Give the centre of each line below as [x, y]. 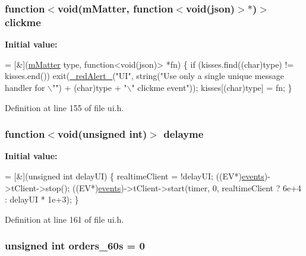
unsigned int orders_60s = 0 [75, 246]
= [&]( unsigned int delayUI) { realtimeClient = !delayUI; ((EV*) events [135, 176]
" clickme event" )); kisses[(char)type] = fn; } [212, 87]
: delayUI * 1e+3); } [42, 199]
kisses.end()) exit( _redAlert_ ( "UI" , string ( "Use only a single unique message [144, 76]
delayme [184, 134]
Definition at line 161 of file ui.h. [64, 219]
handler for [25, 87]
